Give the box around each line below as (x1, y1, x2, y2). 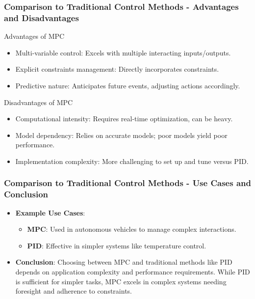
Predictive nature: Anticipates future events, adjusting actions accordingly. (15, 80, 240, 90)
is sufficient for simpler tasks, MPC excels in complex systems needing (15, 276, 227, 286)
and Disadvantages (4, 11, 79, 24)
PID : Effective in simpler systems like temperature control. (27, 240, 206, 250)
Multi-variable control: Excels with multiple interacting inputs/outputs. (15, 47, 231, 57)
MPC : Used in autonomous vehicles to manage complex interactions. (27, 224, 236, 234)
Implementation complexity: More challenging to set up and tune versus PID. (15, 156, 249, 166)
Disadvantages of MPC (4, 97, 73, 107)
